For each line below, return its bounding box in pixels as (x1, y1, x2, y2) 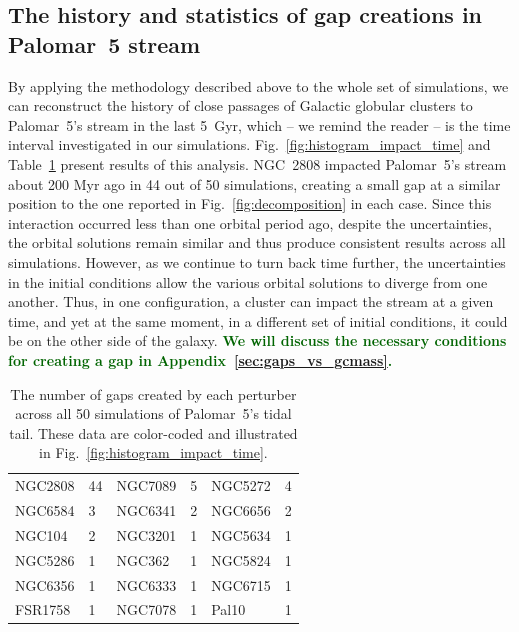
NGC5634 (211, 524, 271, 545)
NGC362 (116, 549, 170, 570)
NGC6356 (15, 574, 75, 595)
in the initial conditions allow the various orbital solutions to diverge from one (8, 271, 488, 292)
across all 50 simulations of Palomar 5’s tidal (15, 403, 292, 424)
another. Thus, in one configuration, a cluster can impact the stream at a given (8, 291, 494, 312)
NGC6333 (116, 574, 177, 595)
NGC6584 (15, 499, 75, 520)
